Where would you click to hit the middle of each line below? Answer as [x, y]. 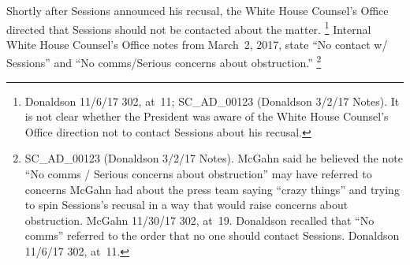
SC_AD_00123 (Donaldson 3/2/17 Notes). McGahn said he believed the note [214, 158]
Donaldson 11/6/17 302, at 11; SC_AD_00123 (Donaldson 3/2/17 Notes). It [212, 101]
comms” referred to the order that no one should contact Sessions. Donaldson [212, 235]
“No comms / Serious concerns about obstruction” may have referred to [198, 174]
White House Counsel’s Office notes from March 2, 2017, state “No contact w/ [197, 44]
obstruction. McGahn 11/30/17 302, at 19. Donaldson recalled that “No [199, 220]
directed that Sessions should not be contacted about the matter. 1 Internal [189, 28]
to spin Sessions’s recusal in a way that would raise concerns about [186, 205]
